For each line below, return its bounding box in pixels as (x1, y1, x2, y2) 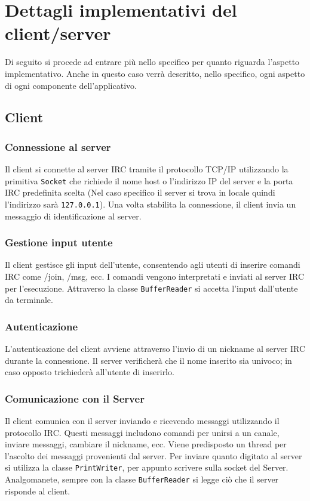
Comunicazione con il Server (5, 391, 145, 406)
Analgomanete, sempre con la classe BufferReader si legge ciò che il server (5, 473, 279, 485)
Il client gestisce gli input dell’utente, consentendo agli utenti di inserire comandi (5, 258, 300, 271)
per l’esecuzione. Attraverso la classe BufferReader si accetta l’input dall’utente (5, 282, 298, 294)
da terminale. (5, 293, 53, 306)
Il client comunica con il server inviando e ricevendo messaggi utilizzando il (5, 415, 280, 427)
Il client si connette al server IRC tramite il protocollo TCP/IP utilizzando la (5, 163, 288, 175)
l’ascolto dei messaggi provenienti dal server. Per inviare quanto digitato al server (5, 449, 302, 462)
